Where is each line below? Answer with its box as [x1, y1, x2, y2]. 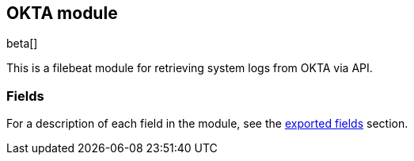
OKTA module [6, 3, 118, 23]
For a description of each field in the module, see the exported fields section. [6, 117, 408, 131]
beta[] [6, 36, 38, 51]
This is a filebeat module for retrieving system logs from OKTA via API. [6, 61, 373, 75]
